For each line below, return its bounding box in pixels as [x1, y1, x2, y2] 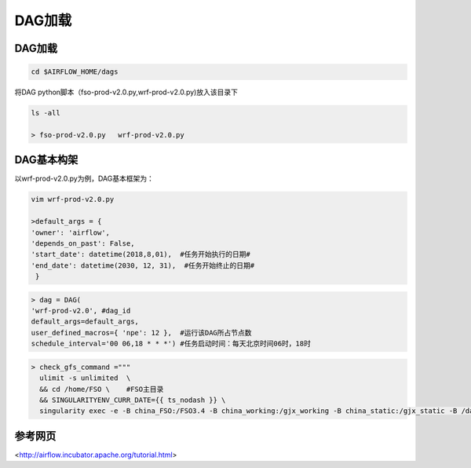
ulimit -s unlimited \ [39, 374, 131, 382]
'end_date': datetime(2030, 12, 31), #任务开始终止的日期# [31, 261, 255, 270]
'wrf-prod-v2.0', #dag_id [31, 306, 131, 316]
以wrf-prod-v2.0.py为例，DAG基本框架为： [14, 174, 155, 184]
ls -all [31, 108, 60, 118]
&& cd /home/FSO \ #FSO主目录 [39, 385, 164, 393]
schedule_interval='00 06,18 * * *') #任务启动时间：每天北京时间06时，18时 [31, 339, 312, 349]
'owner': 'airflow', [31, 228, 110, 237]
